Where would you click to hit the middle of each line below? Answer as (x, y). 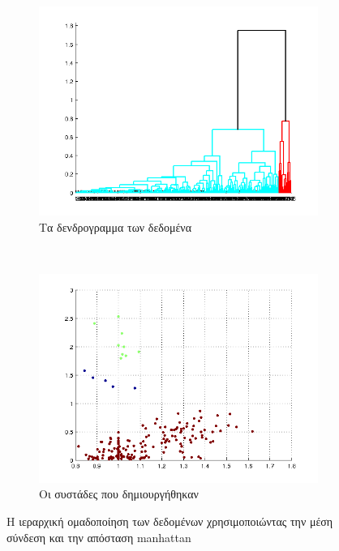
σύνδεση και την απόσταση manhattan (99, 537)
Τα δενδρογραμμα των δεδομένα (115, 226)
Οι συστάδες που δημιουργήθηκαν (119, 494)
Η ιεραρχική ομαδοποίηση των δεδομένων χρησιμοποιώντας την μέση (170, 521)
